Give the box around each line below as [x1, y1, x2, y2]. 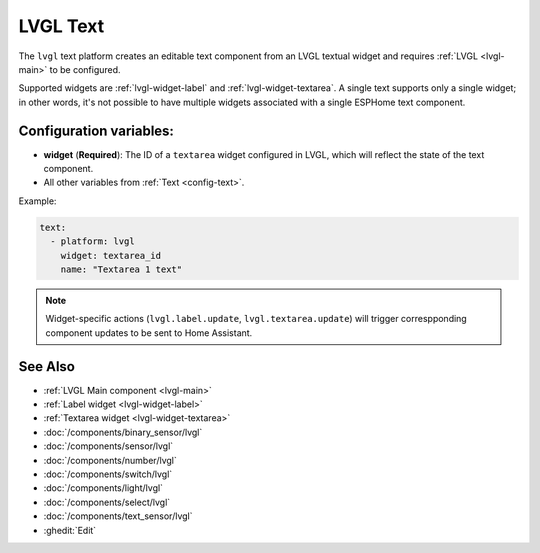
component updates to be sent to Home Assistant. [45, 326, 253, 339]
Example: [18, 195, 57, 207]
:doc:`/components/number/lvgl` [43, 454, 177, 466]
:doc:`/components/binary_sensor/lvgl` [43, 426, 203, 438]
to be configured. [49, 63, 121, 75]
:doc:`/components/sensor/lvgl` [43, 440, 174, 452]
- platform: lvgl [50, 236, 135, 247]
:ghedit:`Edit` [43, 524, 97, 536]
